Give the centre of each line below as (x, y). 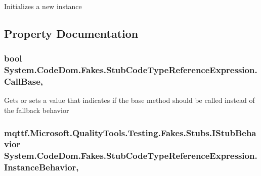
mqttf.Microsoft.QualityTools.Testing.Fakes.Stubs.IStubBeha (130, 132)
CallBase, (24, 81)
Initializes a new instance (43, 6)
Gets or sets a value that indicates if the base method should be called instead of (129, 100)
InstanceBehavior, (41, 167)
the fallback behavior (37, 110)
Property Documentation (71, 33)
